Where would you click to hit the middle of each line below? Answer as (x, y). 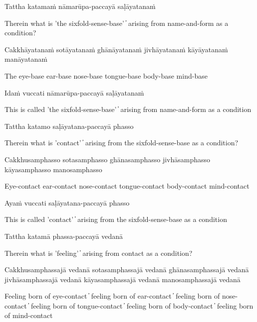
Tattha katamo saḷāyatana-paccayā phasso (69, 126)
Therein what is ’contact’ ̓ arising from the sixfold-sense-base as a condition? (122, 143)
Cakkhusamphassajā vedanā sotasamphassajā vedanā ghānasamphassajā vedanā (127, 269)
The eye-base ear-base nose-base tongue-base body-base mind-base (106, 75)
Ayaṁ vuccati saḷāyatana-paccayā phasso (67, 202)
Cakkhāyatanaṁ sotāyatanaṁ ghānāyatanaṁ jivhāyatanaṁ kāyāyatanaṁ (116, 49)
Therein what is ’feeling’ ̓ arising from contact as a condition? (99, 253)
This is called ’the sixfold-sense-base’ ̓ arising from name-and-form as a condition (128, 109)
